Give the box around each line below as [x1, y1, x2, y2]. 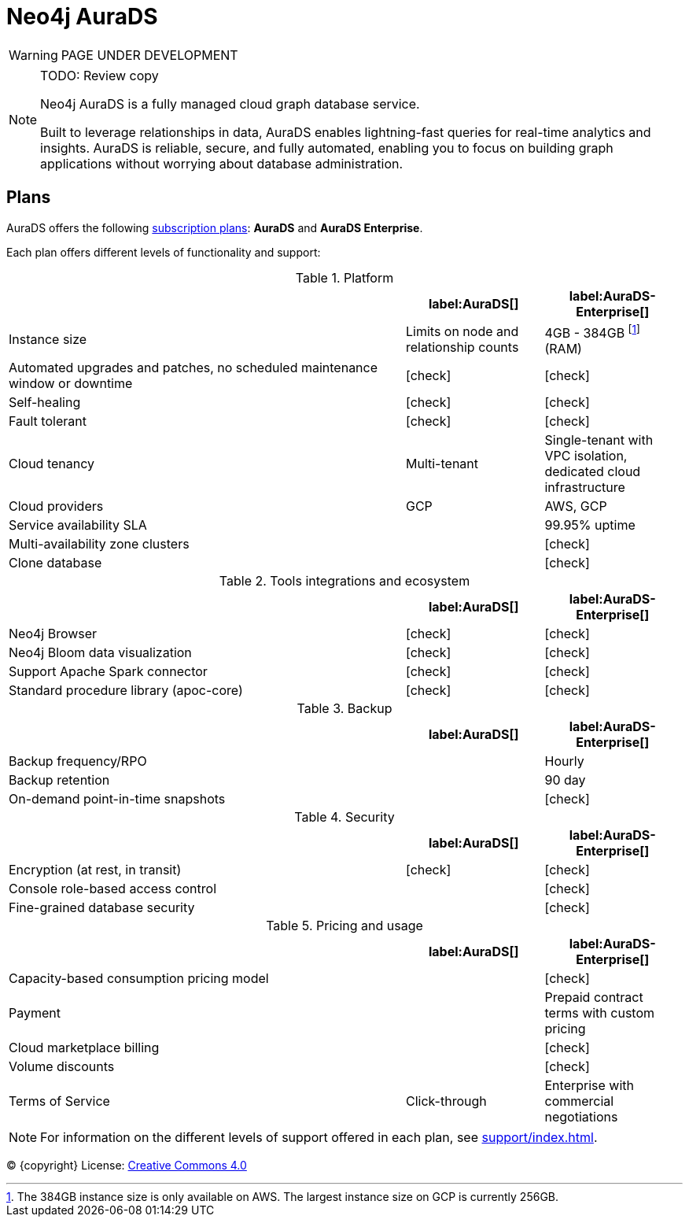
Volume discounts [9, 1058, 115, 1074]
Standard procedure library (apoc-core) [9, 682, 243, 698]
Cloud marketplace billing [9, 1039, 160, 1055]
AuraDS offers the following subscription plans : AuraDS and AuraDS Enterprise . [6, 220, 423, 235]
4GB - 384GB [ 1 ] [544, 322, 640, 341]
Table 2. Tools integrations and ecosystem [219, 572, 470, 589]
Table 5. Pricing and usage [266, 917, 423, 933]
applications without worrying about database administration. [40, 155, 403, 172]
